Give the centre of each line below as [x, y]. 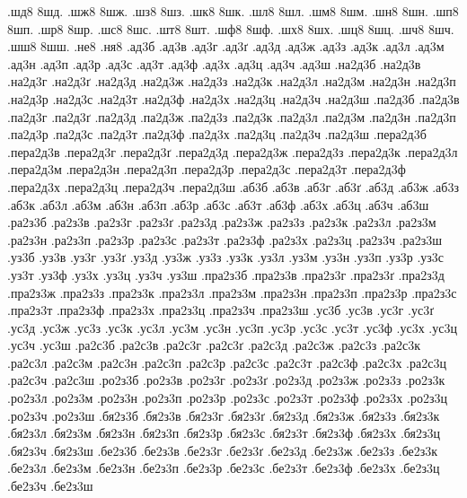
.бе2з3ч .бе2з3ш [50, 486]
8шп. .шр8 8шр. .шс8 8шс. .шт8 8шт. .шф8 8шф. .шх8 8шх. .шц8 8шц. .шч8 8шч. [231, 28]
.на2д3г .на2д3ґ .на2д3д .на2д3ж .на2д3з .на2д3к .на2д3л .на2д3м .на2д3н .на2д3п [232, 81]
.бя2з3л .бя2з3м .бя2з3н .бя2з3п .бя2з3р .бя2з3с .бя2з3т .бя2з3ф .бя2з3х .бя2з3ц [224, 433]
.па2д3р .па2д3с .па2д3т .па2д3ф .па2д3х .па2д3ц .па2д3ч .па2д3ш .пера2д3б [217, 134]
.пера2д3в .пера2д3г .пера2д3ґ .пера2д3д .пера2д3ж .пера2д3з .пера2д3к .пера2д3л [233, 151]
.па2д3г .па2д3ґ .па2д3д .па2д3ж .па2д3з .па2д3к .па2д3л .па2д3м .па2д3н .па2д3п [232, 116]
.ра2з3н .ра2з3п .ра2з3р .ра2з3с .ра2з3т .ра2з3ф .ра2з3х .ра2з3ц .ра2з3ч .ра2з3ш [225, 239]
